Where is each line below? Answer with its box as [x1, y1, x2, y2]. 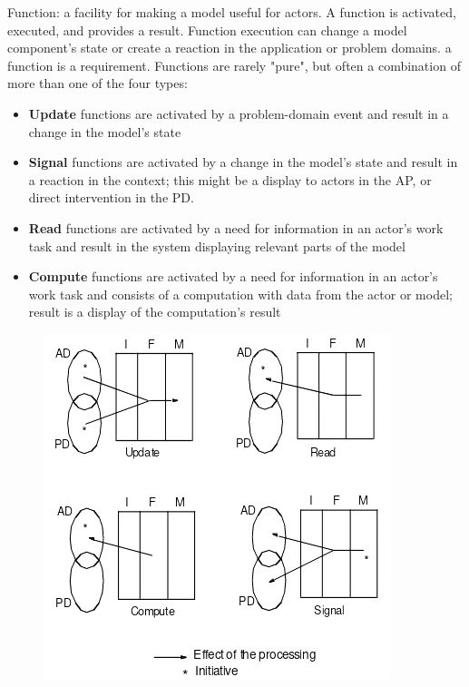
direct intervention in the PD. [28, 188, 194, 207]
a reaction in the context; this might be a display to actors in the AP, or [28, 170, 432, 189]
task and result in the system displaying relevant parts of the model [28, 236, 405, 255]
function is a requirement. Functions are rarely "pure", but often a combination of [7, 55, 461, 74]
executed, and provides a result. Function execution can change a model [7, 20, 407, 39]
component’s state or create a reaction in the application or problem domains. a [7, 38, 452, 57]
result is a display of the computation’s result [28, 302, 281, 321]
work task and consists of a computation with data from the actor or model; [28, 284, 453, 303]
